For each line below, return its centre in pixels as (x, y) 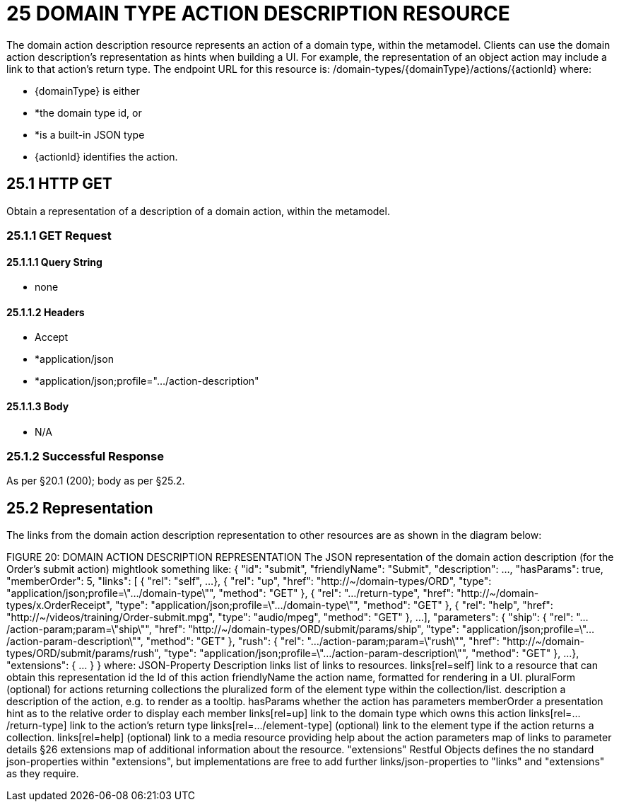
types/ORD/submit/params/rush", (84, 654)
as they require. (43, 774)
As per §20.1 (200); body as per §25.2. (96, 481)
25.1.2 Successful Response (85, 456)
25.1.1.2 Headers (46, 312)
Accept (51, 337)
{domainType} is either (87, 91)
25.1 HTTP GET (59, 184)
